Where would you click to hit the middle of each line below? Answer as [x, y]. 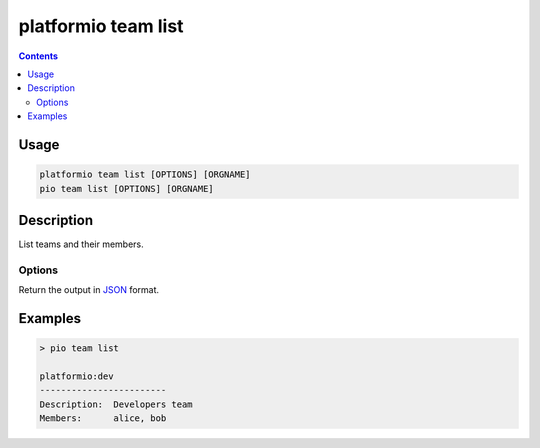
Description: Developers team [116, 404]
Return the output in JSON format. [89, 290]
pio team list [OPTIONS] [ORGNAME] [126, 188]
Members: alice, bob [103, 418]
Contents [38, 56]
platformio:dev [76, 376]
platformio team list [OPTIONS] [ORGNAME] [145, 174]
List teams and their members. [81, 244]
